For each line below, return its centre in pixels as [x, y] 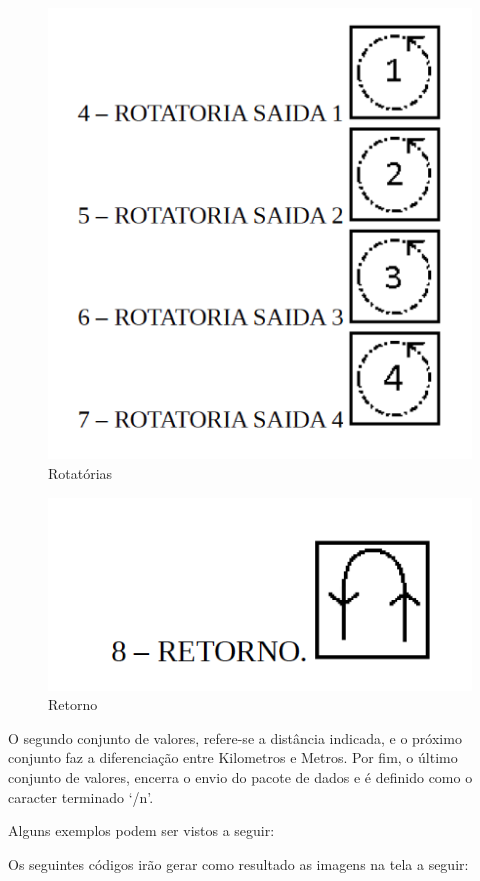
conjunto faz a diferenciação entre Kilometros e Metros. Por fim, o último [233, 757]
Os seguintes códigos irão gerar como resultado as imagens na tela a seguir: [238, 863]
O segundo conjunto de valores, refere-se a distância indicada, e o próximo [235, 737]
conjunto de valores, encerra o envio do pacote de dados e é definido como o [240, 776]
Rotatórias [80, 472]
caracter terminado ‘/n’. [81, 796]
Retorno [73, 704]
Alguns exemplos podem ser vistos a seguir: [141, 830]
